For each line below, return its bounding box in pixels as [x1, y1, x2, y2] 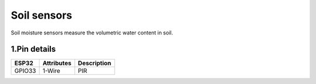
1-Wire [42, 67, 61, 75]
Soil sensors [11, 9, 73, 22]
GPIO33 [14, 67, 36, 75]
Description [78, 59, 111, 67]
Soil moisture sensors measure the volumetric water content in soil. [11, 29, 173, 36]
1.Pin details [11, 44, 56, 54]
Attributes [42, 59, 71, 67]
